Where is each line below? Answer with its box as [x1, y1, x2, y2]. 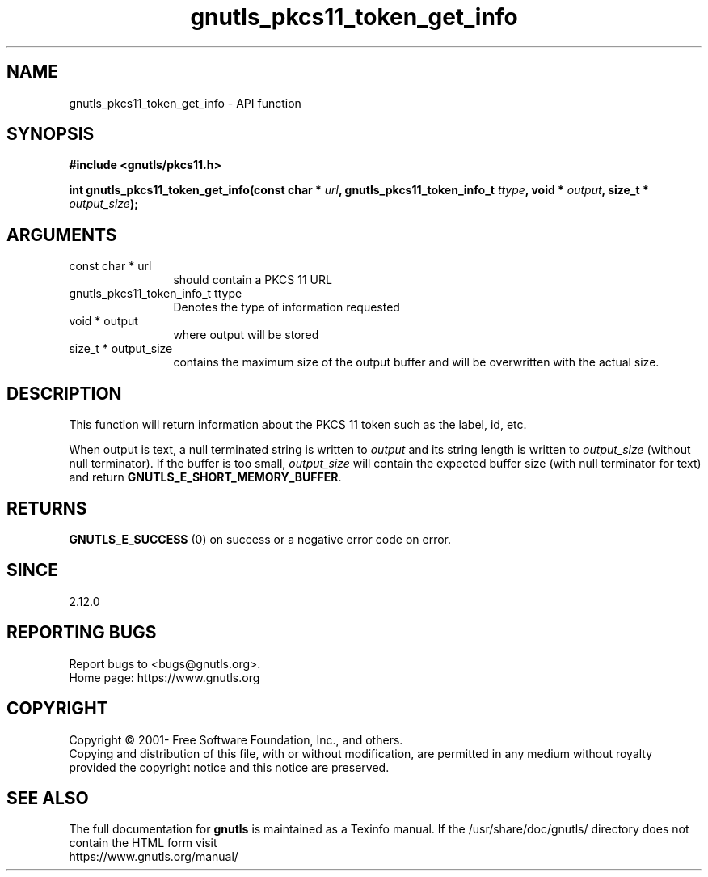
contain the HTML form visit [69, 836, 217, 850]
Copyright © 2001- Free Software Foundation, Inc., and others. [69, 732, 403, 747]
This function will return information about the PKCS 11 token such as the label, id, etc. [69, 417, 527, 432]
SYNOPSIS [6, 124, 95, 145]
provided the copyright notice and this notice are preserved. [69, 760, 390, 774]
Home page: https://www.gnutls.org [69, 670, 260, 684]
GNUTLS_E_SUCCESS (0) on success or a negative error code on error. [69, 532, 452, 546]
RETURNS [6, 498, 87, 519]
